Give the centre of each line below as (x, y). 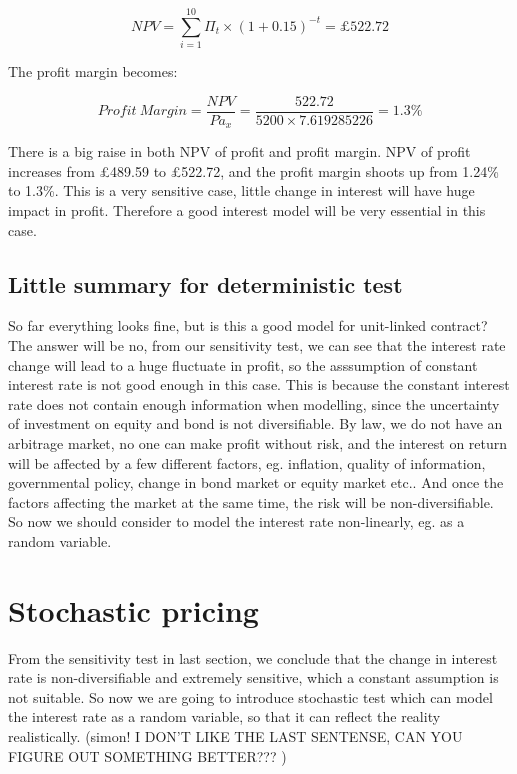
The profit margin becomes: (93, 71)
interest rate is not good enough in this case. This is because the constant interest (259, 384)
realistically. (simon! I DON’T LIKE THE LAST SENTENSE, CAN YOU (235, 736)
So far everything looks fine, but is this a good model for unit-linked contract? (248, 325)
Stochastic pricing (133, 609)
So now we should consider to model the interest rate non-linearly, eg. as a (236, 521)
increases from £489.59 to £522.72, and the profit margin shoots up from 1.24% (253, 170)
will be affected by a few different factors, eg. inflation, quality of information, (247, 462)
